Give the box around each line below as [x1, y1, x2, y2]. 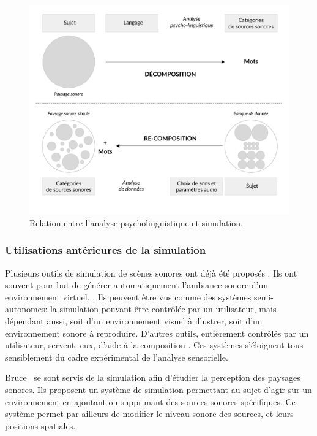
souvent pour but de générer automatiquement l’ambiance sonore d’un [5, 278, 269, 291]
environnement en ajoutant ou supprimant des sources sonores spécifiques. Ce [5, 395, 296, 408]
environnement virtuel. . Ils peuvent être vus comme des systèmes [5, 290, 252, 303]
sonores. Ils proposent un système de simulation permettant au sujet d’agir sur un [5, 383, 312, 396]
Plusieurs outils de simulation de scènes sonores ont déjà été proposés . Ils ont [5, 266, 297, 279]
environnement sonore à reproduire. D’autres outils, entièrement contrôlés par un [5, 326, 309, 339]
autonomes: [5, 302, 48, 315]
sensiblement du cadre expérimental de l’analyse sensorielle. [5, 350, 228, 363]
